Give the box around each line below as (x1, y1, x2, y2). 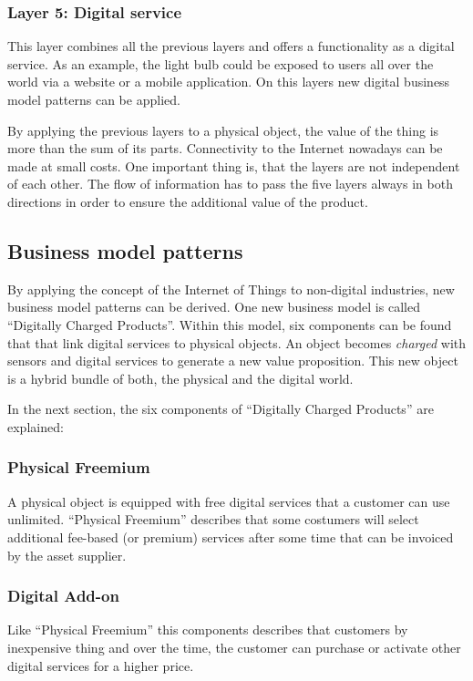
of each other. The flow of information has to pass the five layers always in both (7, 174, 453, 193)
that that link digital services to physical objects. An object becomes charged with (7, 333, 467, 352)
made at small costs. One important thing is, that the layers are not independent (7, 156, 460, 175)
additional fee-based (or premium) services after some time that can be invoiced (7, 527, 454, 546)
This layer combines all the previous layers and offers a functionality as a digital (7, 36, 455, 56)
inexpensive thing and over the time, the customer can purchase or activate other (7, 637, 461, 656)
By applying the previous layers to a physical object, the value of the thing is (7, 120, 439, 139)
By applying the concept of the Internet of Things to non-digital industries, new (7, 279, 455, 298)
